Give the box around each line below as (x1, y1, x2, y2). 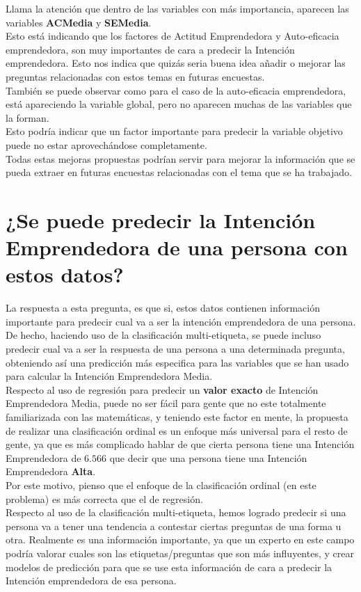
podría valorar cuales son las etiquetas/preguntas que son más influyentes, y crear (6, 545, 354, 560)
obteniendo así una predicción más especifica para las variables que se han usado (6, 355, 349, 369)
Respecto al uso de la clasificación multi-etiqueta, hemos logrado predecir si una (6, 505, 346, 520)
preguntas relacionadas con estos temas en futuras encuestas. (6, 69, 265, 83)
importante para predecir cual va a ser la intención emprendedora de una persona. (6, 314, 356, 328)
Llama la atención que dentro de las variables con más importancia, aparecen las (6, 1, 349, 15)
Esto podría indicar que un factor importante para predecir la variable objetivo (6, 124, 343, 138)
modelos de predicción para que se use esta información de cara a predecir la (6, 559, 332, 574)
